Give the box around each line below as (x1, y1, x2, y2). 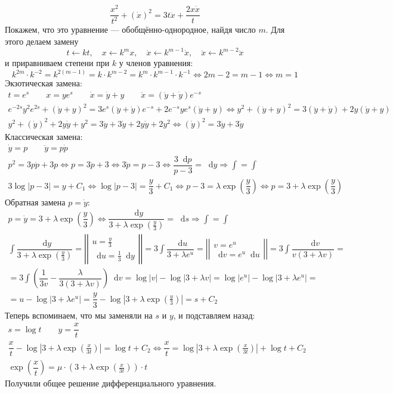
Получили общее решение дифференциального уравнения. (5, 377, 216, 389)
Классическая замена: (5, 130, 83, 142)
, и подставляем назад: (173, 308, 255, 321)
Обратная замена (5, 195, 66, 208)
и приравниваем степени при (5, 57, 110, 69)
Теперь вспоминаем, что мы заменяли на (5, 308, 153, 321)
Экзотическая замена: (5, 77, 82, 89)
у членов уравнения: (119, 57, 193, 69)
